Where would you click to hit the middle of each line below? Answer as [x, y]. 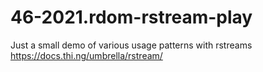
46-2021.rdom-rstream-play [131, 17]
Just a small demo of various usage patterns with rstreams [131, 45]
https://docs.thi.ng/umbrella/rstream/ [86, 55]
